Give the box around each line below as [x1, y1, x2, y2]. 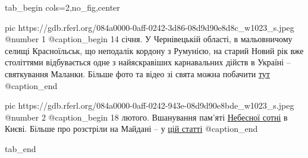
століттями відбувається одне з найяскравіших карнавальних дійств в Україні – [5, 56, 291, 68]
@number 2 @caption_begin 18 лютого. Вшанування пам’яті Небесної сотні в [5, 110, 288, 123]
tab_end [5, 142, 36, 154]
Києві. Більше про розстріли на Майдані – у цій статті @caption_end [5, 122, 258, 135]
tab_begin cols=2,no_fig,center [5, 1, 120, 13]
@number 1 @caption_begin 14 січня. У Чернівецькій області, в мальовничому [5, 33, 293, 45]
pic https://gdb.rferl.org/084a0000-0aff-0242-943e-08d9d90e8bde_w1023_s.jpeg [5, 99, 294, 112]
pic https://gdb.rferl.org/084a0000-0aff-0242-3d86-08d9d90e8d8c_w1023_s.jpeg [5, 21, 294, 33]
